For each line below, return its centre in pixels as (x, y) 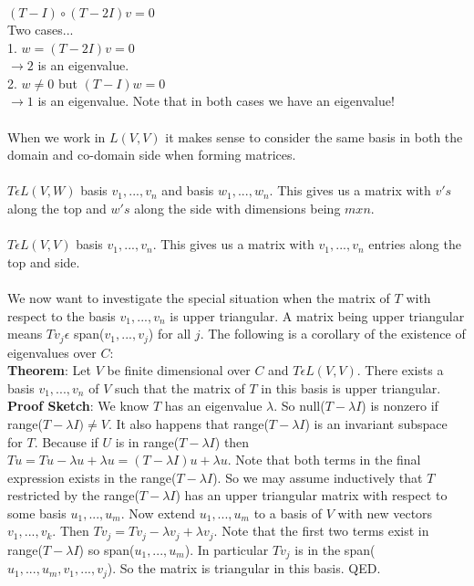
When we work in (57, 136)
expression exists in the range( (92, 477)
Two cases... (41, 29)
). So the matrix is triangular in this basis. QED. (244, 568)
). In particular (227, 549)
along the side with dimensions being (237, 208)
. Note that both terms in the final (324, 460)
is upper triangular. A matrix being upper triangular (317, 315)
